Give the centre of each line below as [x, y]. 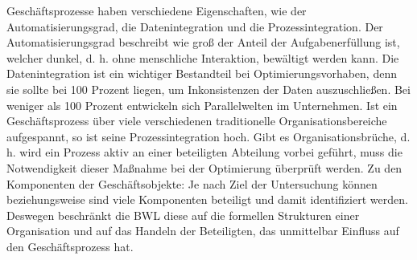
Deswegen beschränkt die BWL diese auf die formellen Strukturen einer [183, 215]
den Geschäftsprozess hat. [70, 246]
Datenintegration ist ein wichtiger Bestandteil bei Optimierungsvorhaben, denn [202, 73]
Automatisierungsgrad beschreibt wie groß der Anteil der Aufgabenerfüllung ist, [203, 42]
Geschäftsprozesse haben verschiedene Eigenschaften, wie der [157, 10]
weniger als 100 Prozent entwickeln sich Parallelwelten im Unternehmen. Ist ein [202, 105]
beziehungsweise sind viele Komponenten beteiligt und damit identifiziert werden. [207, 199]
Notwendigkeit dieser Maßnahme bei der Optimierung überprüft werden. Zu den [204, 167]
